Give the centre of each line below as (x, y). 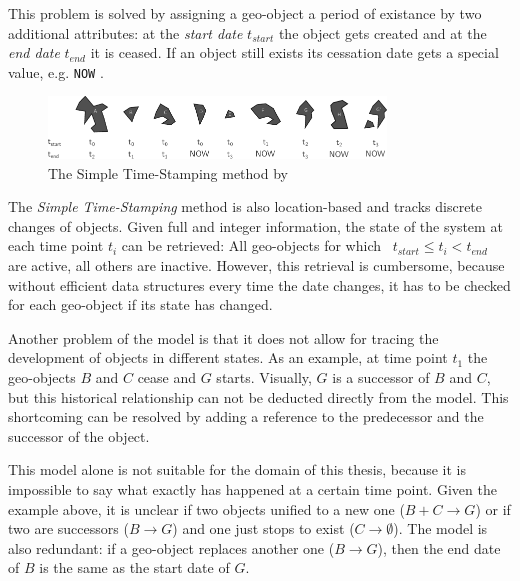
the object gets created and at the (382, 32)
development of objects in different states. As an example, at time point (228, 357)
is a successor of (381, 377)
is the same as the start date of (134, 567)
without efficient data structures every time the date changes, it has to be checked (259, 284)
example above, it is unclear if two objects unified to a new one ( (206, 508)
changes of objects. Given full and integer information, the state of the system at (255, 225)
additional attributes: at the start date (125, 32)
